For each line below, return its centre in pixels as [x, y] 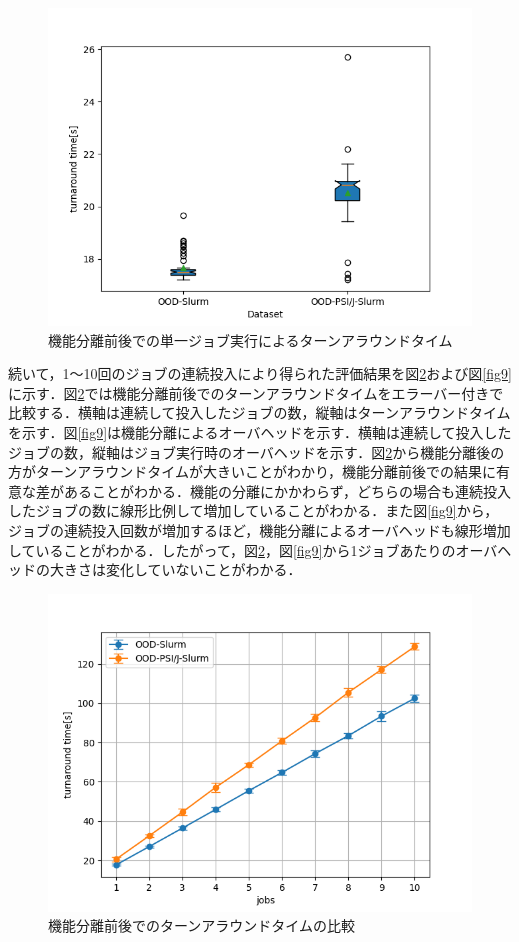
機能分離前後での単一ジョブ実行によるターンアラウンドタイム [250, 339]
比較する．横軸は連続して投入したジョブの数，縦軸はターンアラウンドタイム [259, 412]
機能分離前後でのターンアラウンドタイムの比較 [202, 925]
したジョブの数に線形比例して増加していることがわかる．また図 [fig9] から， [253, 510]
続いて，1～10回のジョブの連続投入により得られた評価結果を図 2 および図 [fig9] [260, 373]
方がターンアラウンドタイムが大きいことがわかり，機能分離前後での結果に [252, 471]
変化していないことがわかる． [203, 569]
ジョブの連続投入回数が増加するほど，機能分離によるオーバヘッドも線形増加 [259, 529]
